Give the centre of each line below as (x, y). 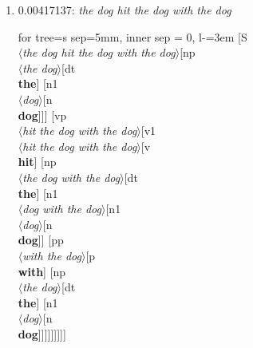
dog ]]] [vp (42, 115)
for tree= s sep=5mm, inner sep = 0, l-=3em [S (132, 36)
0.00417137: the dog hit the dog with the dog (125, 10)
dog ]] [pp (41, 240)
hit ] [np (37, 162)
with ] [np (42, 271)
